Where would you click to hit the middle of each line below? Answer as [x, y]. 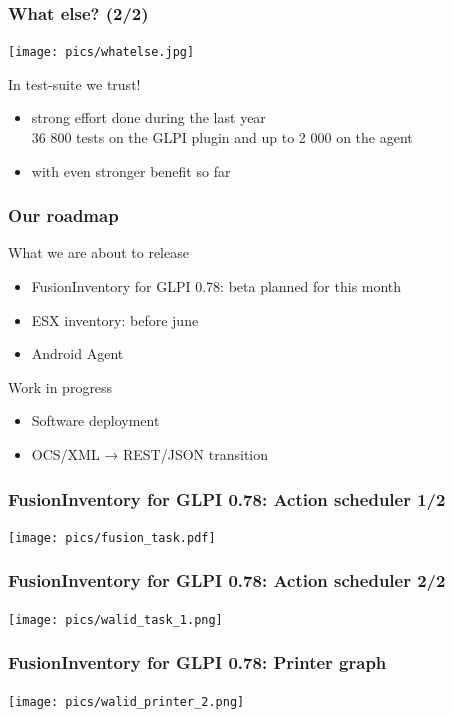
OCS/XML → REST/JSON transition [150, 454]
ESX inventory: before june [115, 319]
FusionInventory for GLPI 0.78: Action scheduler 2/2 [227, 580]
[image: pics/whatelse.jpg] [101, 52]
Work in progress [60, 386]
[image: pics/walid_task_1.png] [115, 619]
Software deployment [95, 420]
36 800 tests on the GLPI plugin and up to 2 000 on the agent [222, 137]
